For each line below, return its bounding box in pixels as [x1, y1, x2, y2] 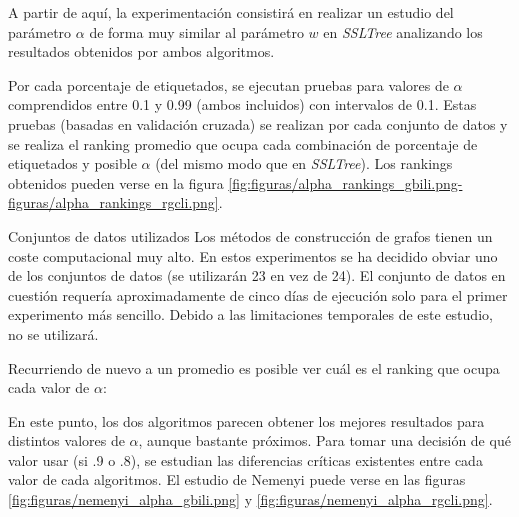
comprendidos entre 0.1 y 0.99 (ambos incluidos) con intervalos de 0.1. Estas [8, 94, 477, 115]
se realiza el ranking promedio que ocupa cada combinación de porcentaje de [8, 133, 478, 154]
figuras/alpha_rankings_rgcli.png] [8, 192, 219, 213]
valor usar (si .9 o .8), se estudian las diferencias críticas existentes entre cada [8, 449, 483, 470]
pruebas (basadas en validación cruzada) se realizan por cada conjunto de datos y [8, 113, 508, 134]
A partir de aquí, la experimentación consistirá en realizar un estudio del [8, 2, 454, 22]
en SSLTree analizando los [323, 21, 483, 42]
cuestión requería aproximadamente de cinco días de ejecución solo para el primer [8, 284, 508, 305]
